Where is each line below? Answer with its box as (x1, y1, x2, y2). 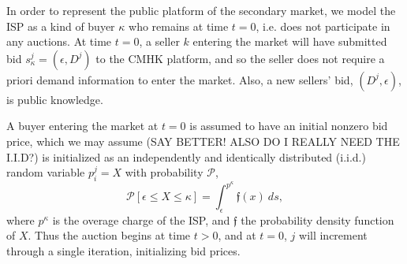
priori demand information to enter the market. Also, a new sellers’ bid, (6, 71, 353, 87)
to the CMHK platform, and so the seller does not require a (95, 50, 385, 66)
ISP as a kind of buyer (6, 17, 115, 34)
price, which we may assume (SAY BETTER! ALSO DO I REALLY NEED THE (6, 132, 400, 149)
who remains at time (129, 17, 229, 34)
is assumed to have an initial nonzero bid (189, 117, 388, 134)
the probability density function (241, 211, 394, 228)
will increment (299, 227, 368, 244)
